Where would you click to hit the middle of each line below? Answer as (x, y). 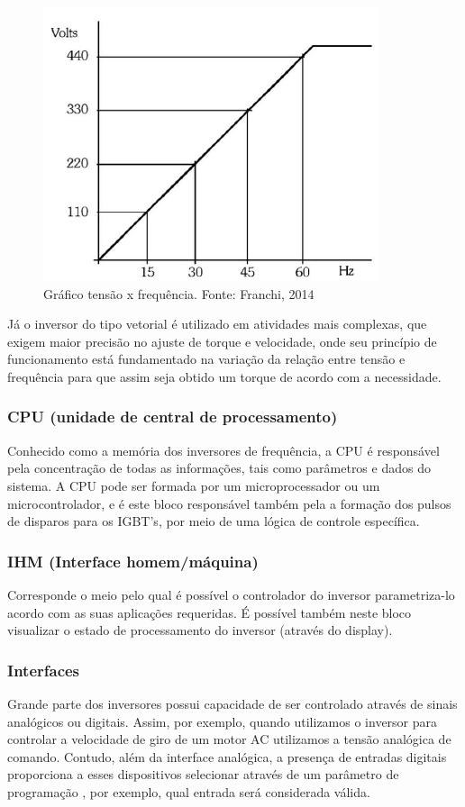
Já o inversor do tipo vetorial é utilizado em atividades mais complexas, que (217, 324)
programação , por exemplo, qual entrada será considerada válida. (189, 791)
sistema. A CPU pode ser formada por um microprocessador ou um (194, 485)
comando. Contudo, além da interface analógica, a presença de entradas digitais (227, 756)
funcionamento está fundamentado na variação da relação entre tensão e (206, 359)
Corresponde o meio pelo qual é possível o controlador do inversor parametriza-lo (231, 594)
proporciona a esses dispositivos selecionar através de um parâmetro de (203, 774)
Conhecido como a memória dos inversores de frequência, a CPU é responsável (223, 450)
